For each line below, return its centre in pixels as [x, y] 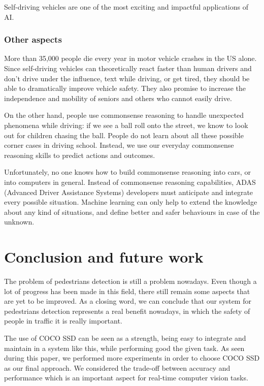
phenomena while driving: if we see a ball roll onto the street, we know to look [126, 125]
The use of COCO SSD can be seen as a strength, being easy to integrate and [125, 338]
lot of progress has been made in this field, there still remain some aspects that [127, 291]
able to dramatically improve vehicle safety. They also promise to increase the [125, 88]
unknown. [19, 222]
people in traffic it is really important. [63, 321]
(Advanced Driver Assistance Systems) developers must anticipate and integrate [129, 192]
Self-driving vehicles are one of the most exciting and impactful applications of [126, 7]
